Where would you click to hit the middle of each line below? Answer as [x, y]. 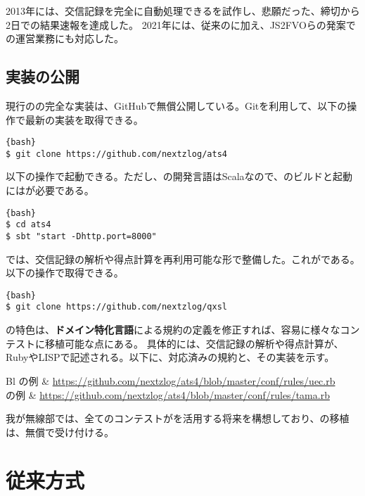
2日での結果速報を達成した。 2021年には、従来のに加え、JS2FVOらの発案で [181, 24]
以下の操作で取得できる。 [65, 273]
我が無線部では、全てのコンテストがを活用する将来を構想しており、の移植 [178, 418]
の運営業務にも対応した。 [65, 38]
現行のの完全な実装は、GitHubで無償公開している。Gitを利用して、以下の [177, 105]
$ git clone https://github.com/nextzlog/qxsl [116, 307]
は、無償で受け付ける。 [60, 432]
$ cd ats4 [28, 225]
